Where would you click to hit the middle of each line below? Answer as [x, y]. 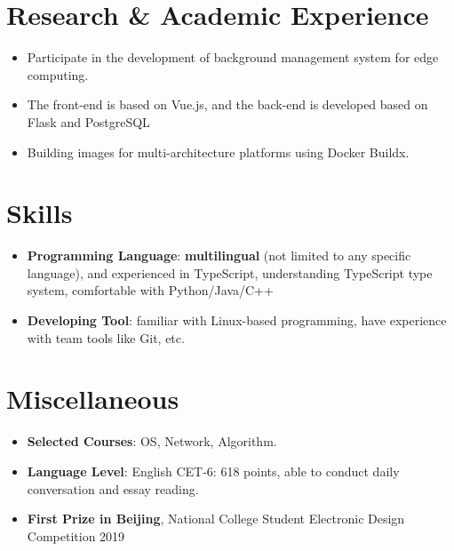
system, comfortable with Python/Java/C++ [150, 290]
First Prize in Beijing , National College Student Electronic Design [216, 519]
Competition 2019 [76, 535]
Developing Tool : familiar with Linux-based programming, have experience [237, 320]
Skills [40, 213]
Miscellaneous [93, 399]
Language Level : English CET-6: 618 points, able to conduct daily [213, 471]
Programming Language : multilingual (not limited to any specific [219, 256]
